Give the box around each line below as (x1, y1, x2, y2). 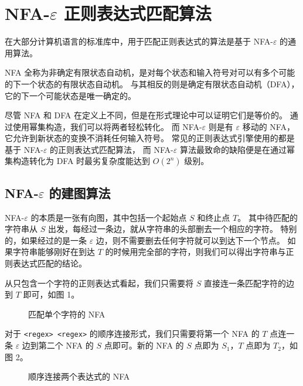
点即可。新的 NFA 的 (104, 339, 184, 351)
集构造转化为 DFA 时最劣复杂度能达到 (5, 155, 151, 167)
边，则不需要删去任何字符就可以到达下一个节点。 (96, 234, 285, 246)
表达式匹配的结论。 (12, 257, 87, 269)
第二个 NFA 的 (38, 339, 94, 351)
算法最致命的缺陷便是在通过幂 (179, 143, 295, 155)
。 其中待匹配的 (237, 211, 298, 223)
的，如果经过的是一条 (5, 234, 87, 246)
